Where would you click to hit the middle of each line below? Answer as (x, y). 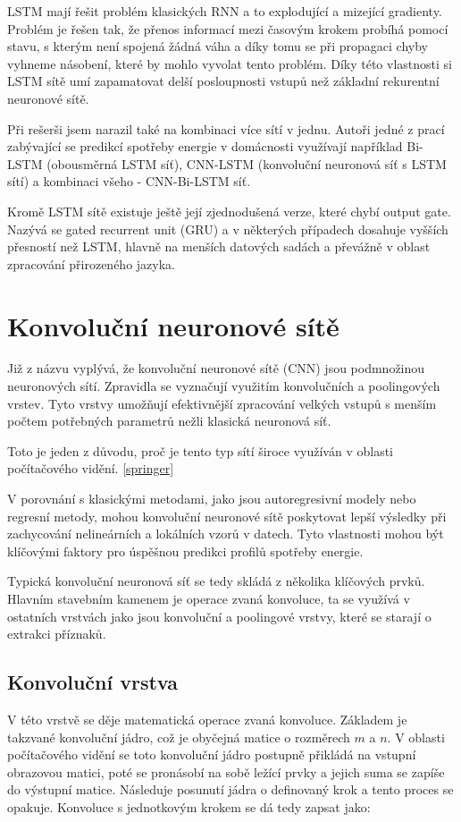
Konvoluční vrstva (92, 682)
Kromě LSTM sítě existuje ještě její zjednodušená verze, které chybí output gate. (229, 211)
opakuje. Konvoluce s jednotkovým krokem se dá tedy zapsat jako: (189, 806)
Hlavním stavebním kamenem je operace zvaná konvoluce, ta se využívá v (209, 598)
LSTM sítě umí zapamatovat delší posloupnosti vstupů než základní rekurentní (223, 81)
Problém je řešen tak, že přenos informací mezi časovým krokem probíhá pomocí (228, 28)
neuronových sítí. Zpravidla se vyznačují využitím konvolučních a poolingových (224, 386)
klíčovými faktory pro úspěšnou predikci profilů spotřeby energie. (185, 551)
